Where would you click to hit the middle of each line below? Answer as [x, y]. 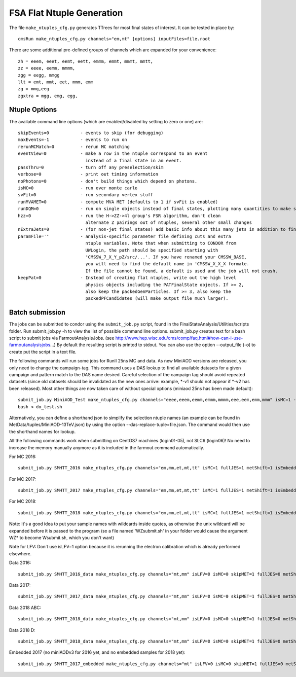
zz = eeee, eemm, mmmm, [47, 68]
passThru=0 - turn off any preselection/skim [91, 167]
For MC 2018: [23, 501]
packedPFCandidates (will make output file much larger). [157, 299]
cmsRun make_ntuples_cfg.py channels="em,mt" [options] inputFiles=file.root [114, 39]
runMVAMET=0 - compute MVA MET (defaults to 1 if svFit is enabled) [118, 202]
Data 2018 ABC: [25, 607]
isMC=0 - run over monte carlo [78, 188]
